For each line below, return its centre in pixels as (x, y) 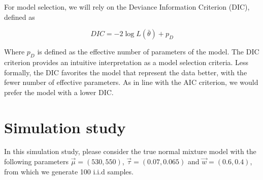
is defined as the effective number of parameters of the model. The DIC (148, 52)
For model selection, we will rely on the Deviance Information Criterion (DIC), (127, 7)
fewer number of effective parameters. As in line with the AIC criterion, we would (131, 82)
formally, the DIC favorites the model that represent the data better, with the (126, 72)
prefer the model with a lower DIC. (59, 92)
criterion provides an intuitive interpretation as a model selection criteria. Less (126, 62)
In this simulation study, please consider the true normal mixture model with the (130, 151)
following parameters (36, 161)
